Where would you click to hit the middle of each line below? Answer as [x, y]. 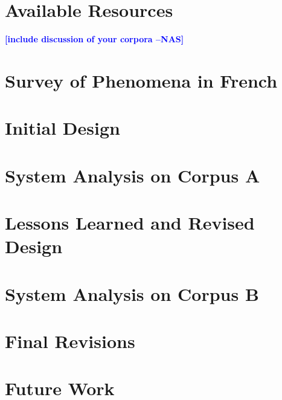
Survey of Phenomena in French [141, 80]
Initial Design [62, 128]
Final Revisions [70, 340]
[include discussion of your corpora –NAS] [95, 39]
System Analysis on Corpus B [132, 293]
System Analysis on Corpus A [133, 175]
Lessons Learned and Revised [130, 223]
